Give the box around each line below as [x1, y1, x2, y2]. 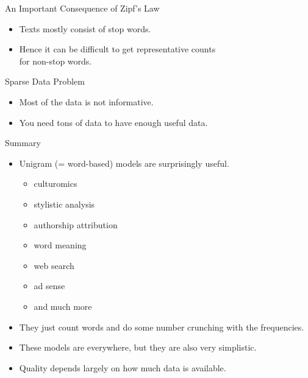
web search [34, 259, 74, 271]
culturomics [34, 177, 77, 190]
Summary [5, 136, 41, 149]
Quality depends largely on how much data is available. [19, 361, 226, 374]
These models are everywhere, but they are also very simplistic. [19, 341, 257, 354]
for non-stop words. [19, 54, 92, 67]
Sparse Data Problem [5, 75, 85, 88]
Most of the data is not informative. [19, 95, 154, 108]
